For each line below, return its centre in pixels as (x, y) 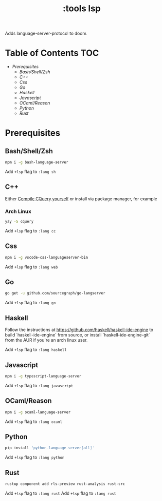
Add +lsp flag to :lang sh (30, 172)
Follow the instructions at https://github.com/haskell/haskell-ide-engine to (79, 330)
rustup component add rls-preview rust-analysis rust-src (65, 484)
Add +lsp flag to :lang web (32, 267)
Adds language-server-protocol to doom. (46, 33)
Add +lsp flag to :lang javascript (39, 385)
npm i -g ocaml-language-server (38, 412)
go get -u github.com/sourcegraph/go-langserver (55, 293)
